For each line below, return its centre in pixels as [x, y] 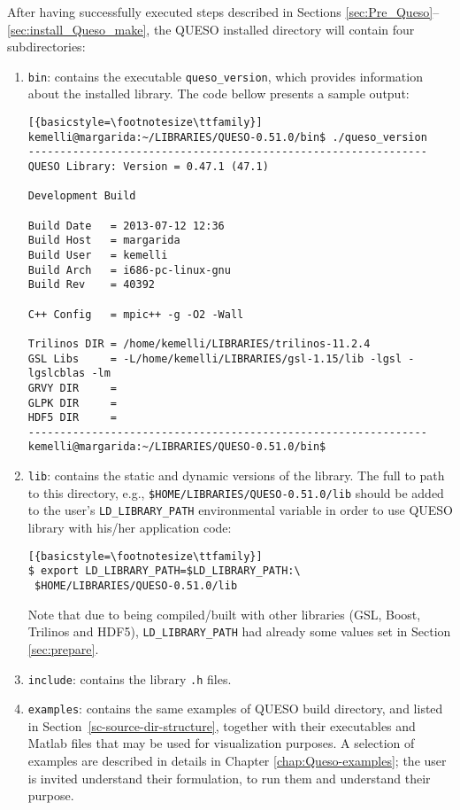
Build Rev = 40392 [91, 285]
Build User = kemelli [98, 255]
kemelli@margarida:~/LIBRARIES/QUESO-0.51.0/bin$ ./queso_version [227, 137]
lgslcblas [57, 374]
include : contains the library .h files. [130, 678]
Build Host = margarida [104, 241]
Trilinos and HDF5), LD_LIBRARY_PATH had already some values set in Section [239, 631]
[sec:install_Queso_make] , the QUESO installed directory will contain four [211, 29]
